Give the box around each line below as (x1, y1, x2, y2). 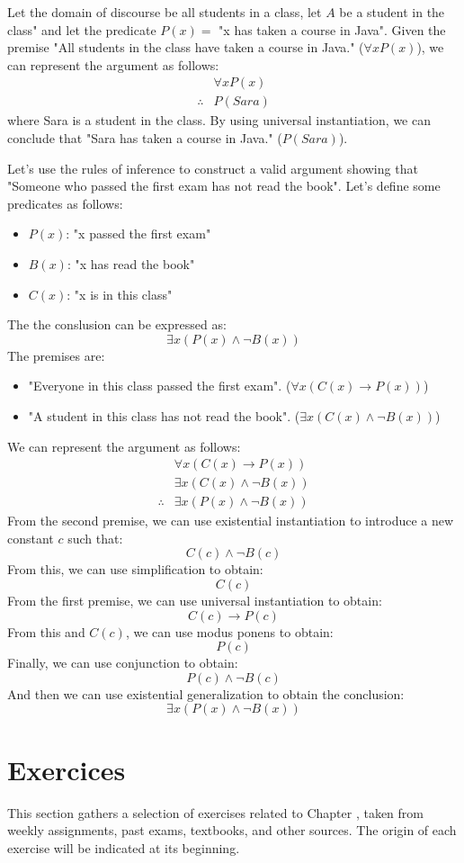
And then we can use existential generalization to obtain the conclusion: (7, 684, 405, 703)
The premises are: (7, 346, 105, 364)
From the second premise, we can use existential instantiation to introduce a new (7, 511, 454, 530)
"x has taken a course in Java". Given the (219, 20, 446, 39)
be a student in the (339, 3, 445, 21)
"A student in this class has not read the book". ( (28, 406, 300, 425)
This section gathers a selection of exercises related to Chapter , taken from (7, 803, 424, 822)
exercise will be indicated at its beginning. (7, 838, 240, 857)
